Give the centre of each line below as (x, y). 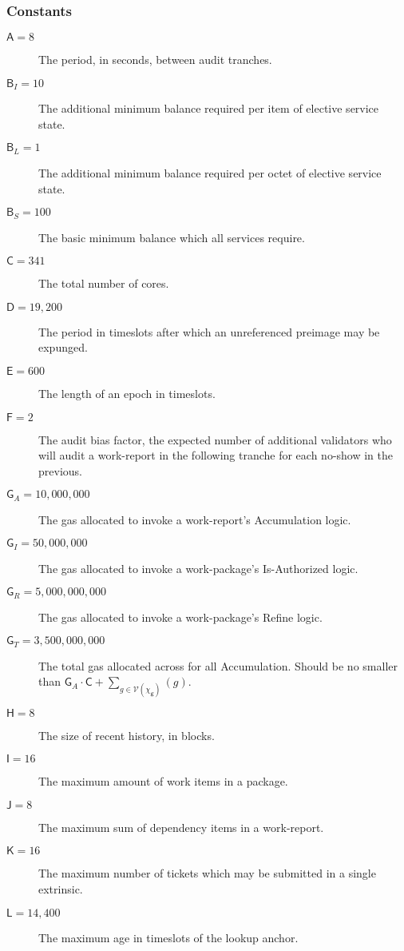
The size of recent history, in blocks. (127, 735)
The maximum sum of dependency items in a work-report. (181, 827)
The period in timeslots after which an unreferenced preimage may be (209, 331)
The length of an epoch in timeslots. (127, 393)
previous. (60, 470)
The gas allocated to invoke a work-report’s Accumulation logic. (195, 519)
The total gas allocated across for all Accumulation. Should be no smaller (218, 665)
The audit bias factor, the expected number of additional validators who (215, 439)
